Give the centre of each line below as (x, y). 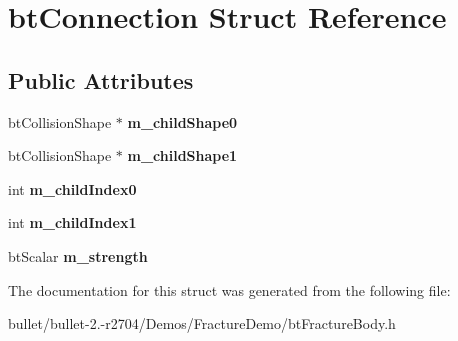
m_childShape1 (182, 155)
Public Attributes (101, 79)
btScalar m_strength (78, 255)
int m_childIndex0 (72, 188)
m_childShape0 (182, 121)
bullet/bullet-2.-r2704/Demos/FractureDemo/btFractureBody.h (202, 323)
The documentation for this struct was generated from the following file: (229, 289)
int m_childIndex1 (72, 222)
